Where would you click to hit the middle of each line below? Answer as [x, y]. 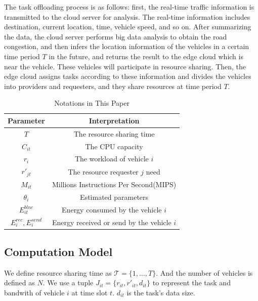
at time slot [90, 293]
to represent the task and [191, 283]
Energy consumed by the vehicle [112, 209]
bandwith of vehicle [34, 293]
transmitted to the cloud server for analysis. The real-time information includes [127, 16]
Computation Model [58, 252]
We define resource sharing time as [58, 272]
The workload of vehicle [112, 159]
